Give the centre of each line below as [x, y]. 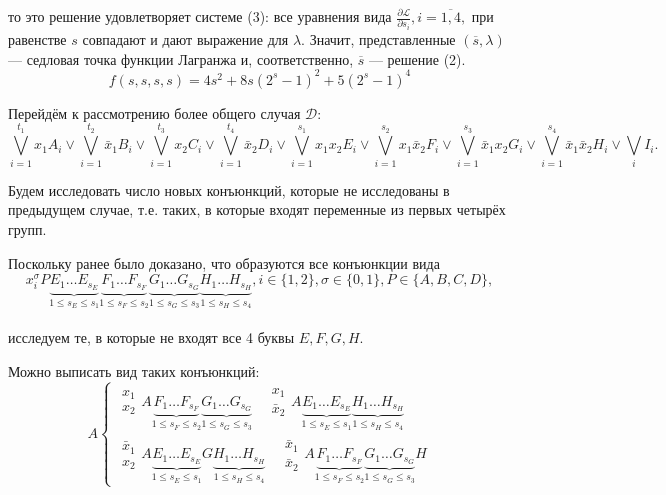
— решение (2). [417, 58]
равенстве [37, 38]
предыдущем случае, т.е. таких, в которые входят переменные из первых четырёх [257, 209]
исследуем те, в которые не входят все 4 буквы [151, 337]
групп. [27, 228]
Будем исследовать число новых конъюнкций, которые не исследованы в [229, 189]
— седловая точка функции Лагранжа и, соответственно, [181, 58]
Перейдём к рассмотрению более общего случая [154, 112]
